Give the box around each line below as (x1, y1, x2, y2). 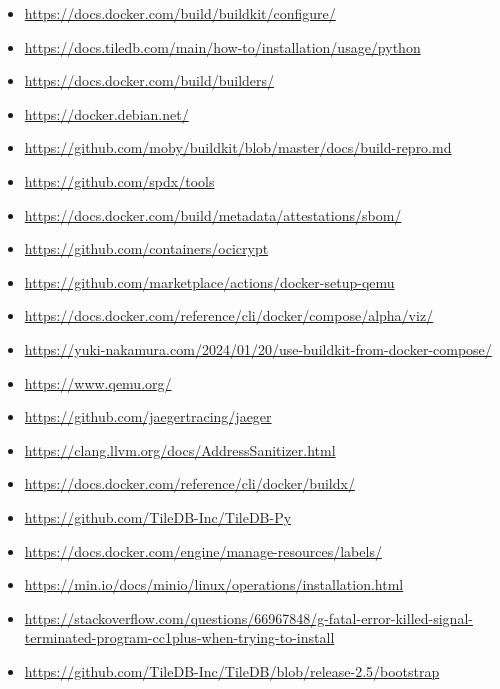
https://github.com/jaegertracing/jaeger (24, 406, 272, 427)
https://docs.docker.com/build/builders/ (24, 70, 275, 91)
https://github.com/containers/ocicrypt (24, 238, 269, 259)
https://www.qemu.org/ (24, 372, 172, 393)
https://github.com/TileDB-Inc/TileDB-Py (24, 506, 292, 527)
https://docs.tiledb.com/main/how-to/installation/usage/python (24, 36, 421, 57)
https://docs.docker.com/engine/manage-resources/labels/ (24, 540, 382, 561)
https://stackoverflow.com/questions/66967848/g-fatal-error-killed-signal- (24, 607, 473, 628)
